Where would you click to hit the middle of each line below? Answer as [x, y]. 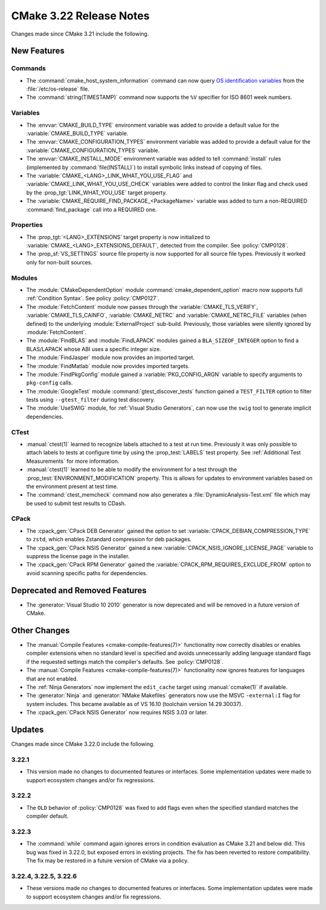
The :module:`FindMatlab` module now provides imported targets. [108, 366]
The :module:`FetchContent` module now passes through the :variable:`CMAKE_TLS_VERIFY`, [142, 307]
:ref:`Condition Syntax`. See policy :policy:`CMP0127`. [93, 298]
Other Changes [40, 630]
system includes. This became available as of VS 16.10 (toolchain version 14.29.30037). [135, 704]
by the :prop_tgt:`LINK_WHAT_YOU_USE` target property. [97, 192]
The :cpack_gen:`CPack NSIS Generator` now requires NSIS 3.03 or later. [117, 713]
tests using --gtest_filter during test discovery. [91, 400]
